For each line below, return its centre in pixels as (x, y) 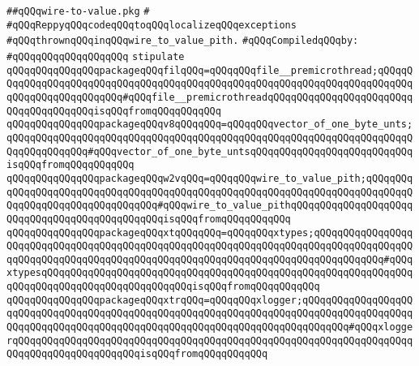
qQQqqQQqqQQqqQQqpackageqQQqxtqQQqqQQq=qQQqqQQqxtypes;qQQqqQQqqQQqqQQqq (210, 233)
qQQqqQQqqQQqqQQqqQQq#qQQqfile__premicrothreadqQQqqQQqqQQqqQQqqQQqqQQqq (210, 97)
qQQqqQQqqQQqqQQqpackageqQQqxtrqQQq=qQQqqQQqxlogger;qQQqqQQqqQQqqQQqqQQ (210, 300)
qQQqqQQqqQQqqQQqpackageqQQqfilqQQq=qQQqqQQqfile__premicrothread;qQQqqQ (210, 70)
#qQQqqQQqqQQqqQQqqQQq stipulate (96, 56)
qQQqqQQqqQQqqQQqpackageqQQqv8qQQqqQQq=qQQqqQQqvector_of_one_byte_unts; (210, 125)
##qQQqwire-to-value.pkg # (78, 11)
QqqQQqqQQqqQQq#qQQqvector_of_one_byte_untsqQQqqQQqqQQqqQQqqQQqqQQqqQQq (210, 151)
